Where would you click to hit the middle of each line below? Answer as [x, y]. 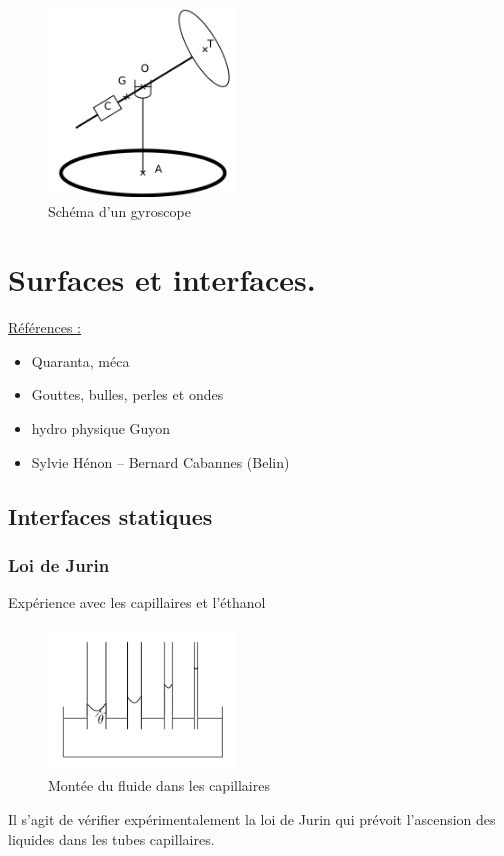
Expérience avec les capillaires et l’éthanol [137, 602]
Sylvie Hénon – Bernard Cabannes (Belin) [160, 461]
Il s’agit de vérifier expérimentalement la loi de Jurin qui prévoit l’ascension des [252, 819]
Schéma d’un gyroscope [119, 210]
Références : [45, 327]
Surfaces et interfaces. [162, 279]
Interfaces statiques [110, 515]
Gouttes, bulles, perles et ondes [127, 394]
